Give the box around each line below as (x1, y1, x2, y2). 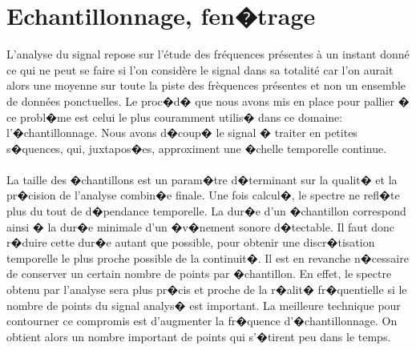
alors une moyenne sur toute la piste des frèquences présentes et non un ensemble (6, 77, 406, 94)
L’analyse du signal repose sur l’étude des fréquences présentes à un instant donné (6, 46, 410, 62)
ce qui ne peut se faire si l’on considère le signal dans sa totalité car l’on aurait (6, 61, 394, 78)
